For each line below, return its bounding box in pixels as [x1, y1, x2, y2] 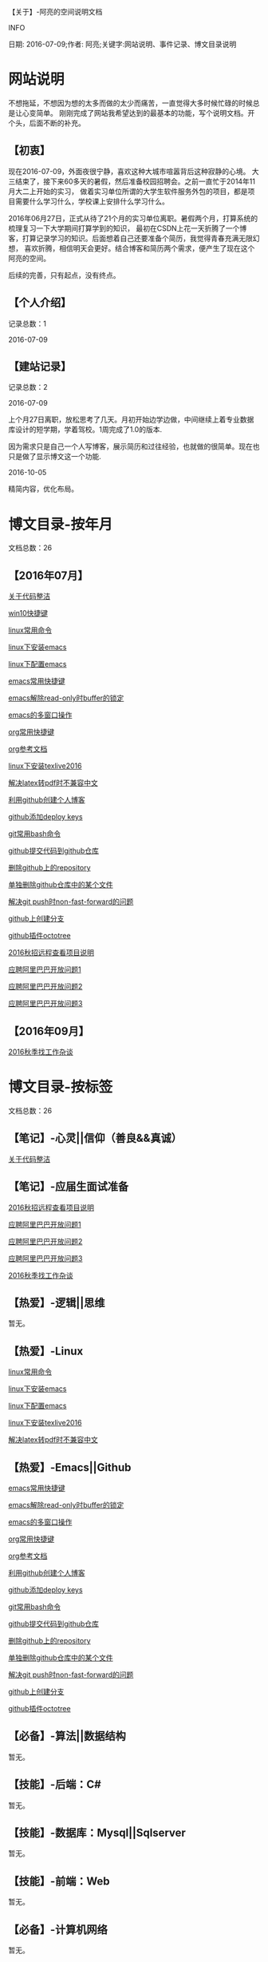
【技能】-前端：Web [8, 1874, 110, 1888]
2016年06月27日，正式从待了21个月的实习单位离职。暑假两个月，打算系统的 [8, 213, 258, 223]
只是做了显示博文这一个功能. [8, 452, 102, 462]
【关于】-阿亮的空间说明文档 [8, 7, 103, 16]
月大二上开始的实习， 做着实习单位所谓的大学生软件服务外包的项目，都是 [8, 186, 248, 196]
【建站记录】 [8, 359, 72, 373]
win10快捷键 [8, 608, 49, 618]
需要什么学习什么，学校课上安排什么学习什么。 [14, 196, 169, 206]
